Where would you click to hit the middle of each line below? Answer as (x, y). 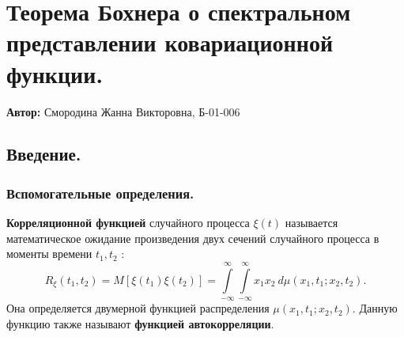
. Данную (375, 308)
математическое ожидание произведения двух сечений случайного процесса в (193, 238)
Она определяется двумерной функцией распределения (138, 308)
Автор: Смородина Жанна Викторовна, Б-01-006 (123, 111)
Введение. (44, 154)
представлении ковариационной (170, 42)
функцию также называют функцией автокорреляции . (140, 323)
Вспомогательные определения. (100, 193)
